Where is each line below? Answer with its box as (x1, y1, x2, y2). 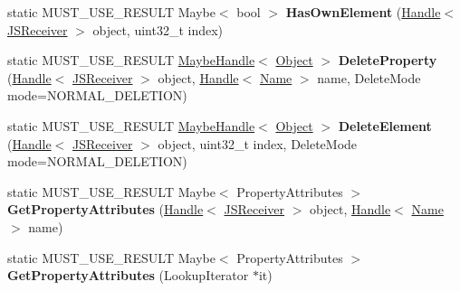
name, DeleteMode (317, 68, 421, 87)
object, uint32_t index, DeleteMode (158, 134, 358, 153)
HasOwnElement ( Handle (285, 3, 441, 21)
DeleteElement (338, 116, 432, 135)
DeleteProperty (338, 51, 437, 70)
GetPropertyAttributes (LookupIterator (7, 266, 249, 285)
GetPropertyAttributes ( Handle (7, 200, 204, 219)
